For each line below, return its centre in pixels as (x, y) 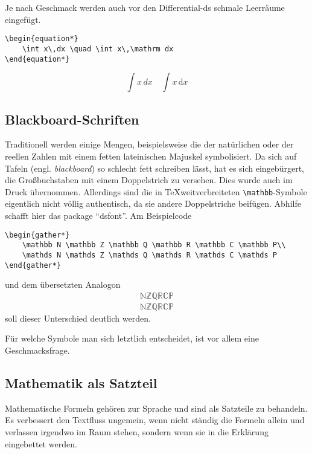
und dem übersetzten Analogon (63, 284)
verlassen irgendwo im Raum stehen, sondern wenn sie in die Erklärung (137, 432)
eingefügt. (23, 19)
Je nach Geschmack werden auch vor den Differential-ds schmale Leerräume (145, 7)
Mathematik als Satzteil (81, 383)
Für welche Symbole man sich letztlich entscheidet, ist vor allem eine (132, 338)
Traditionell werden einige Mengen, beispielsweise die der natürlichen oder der (149, 144)
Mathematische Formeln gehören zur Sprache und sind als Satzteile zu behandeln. (156, 408)
